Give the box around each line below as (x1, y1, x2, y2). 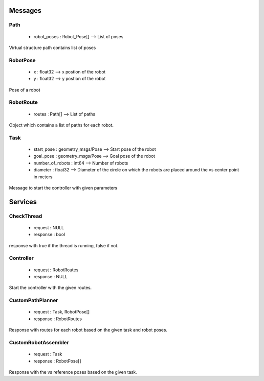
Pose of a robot (9, 87, 41, 93)
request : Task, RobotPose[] (33, 309, 90, 315)
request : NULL (33, 224, 64, 230)
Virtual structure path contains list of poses (9, 45, 96, 50)
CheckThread (9, 213, 43, 219)
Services (9, 197, 37, 206)
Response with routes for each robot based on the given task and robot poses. (9, 327, 168, 333)
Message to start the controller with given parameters (9, 185, 117, 190)
